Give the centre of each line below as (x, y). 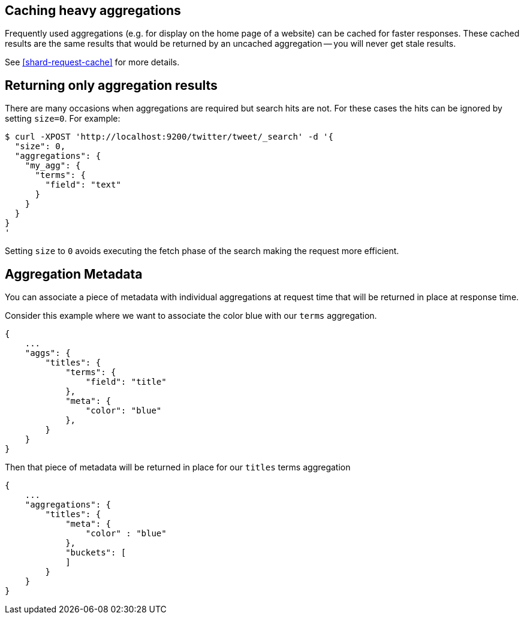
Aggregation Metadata (74, 274)
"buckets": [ (96, 553)
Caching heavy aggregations (93, 10)
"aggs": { (48, 353)
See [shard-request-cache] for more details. (92, 62)
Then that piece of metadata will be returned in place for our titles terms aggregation (178, 467)
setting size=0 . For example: (63, 119)
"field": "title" (126, 382)
